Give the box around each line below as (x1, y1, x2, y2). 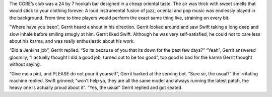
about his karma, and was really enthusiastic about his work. (9, 38, 135, 44)
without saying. (9, 61, 41, 67)
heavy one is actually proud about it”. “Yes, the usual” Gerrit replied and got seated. (9, 84, 183, 90)
